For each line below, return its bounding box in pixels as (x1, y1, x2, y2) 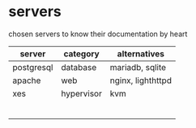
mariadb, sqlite (109, 61, 167, 72)
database (60, 61, 97, 72)
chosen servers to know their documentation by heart (8, 29, 188, 39)
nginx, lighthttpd (109, 75, 173, 86)
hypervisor (60, 88, 103, 99)
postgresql (12, 61, 53, 72)
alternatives (117, 47, 164, 59)
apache (12, 75, 41, 86)
